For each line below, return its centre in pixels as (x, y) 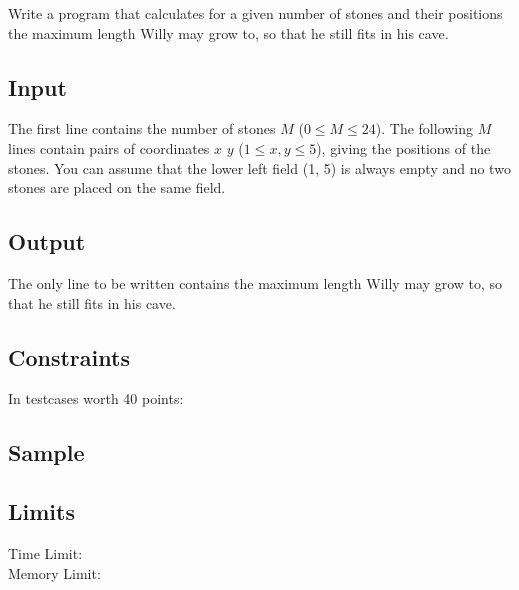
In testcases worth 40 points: (96, 398)
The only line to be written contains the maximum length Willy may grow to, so (255, 282)
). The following (424, 128)
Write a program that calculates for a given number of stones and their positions (255, 13)
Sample (46, 452)
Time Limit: (45, 552)
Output (47, 241)
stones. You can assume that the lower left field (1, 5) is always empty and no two (259, 167)
